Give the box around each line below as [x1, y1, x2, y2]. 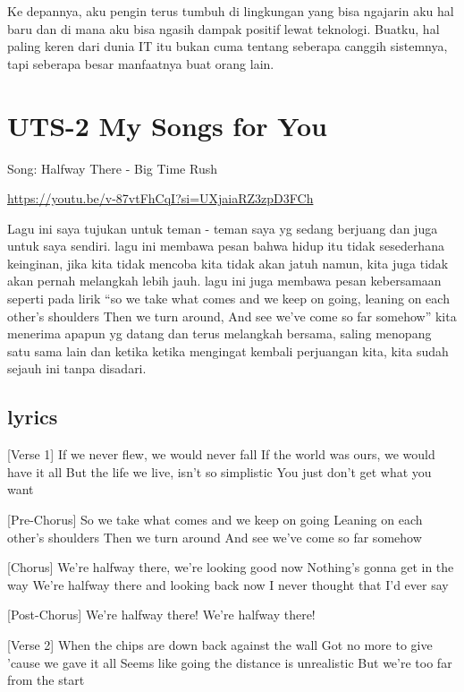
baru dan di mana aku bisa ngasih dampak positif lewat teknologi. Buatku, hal [7, 19, 440, 38]
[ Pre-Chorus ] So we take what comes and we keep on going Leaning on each [7, 510, 423, 529]
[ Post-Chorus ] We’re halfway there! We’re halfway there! [7, 605, 316, 624]
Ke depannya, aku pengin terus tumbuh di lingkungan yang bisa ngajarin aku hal [7, 2, 454, 20]
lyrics [7, 403, 58, 431]
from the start [7, 671, 85, 689]
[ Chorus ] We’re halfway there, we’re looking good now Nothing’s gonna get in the [7, 558, 454, 577]
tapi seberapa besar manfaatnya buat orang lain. [7, 54, 274, 73]
